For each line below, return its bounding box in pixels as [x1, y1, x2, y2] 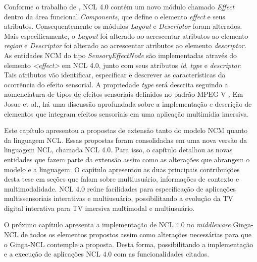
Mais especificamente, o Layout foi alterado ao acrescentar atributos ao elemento [4, 30, 248, 41]
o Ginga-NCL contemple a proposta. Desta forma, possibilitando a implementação [4, 239, 253, 249]
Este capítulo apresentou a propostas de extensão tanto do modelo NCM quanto [4, 125, 248, 135]
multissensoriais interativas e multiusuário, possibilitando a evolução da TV [4, 193, 233, 203]
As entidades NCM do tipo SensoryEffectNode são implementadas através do [4, 50, 237, 60]
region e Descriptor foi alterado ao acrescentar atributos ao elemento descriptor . [4, 40, 247, 51]
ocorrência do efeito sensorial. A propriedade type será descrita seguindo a [4, 79, 228, 89]
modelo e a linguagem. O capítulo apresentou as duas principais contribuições [4, 164, 240, 174]
